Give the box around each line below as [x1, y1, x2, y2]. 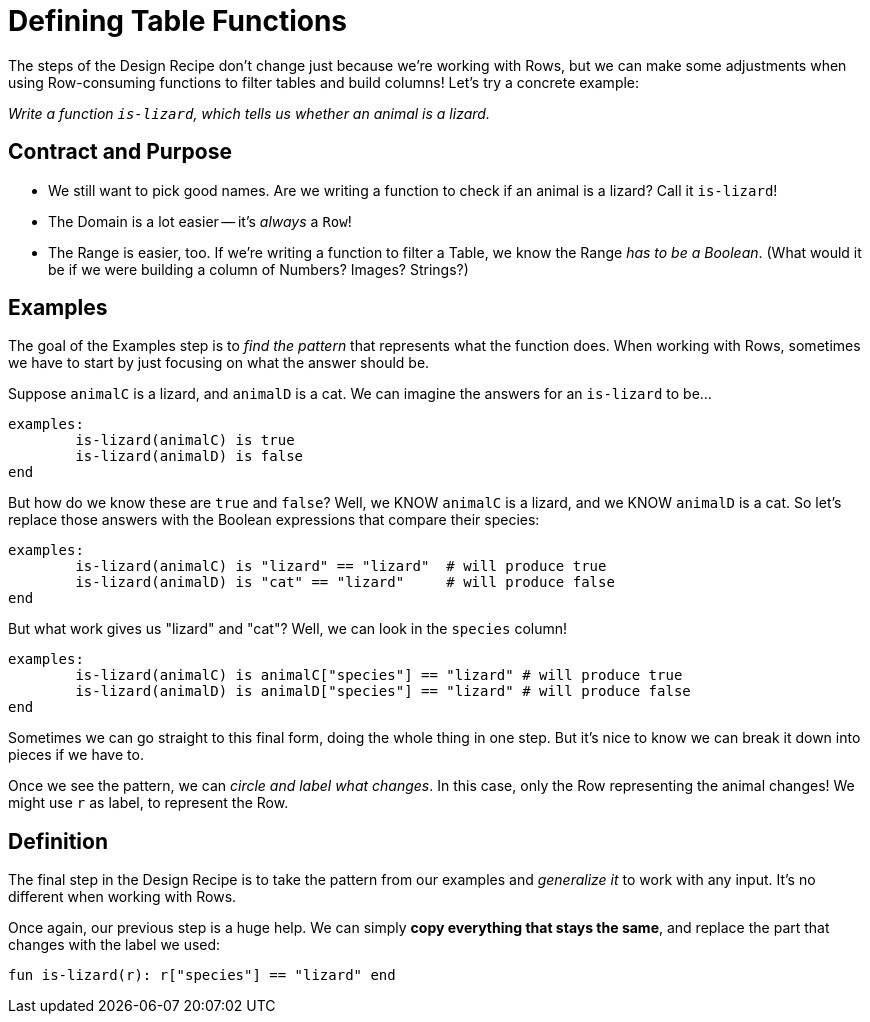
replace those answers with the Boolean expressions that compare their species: [8, 511, 540, 529]
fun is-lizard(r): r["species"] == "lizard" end [8, 967, 396, 984]
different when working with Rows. [8, 888, 237, 906]
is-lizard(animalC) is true [75, 432, 295, 449]
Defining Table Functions [8, 4, 348, 38]
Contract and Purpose [8, 139, 232, 165]
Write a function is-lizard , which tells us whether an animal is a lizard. [8, 104, 490, 122]
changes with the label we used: [8, 936, 221, 954]
